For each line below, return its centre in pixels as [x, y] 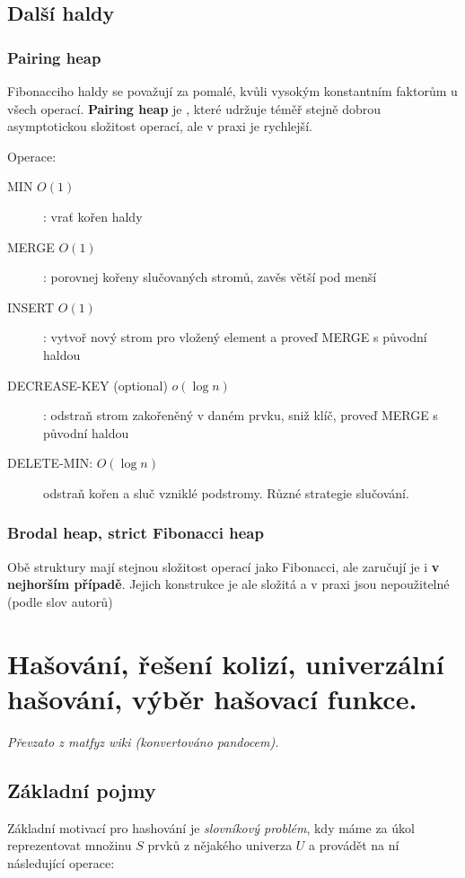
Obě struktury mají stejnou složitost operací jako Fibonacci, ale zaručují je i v [224, 566]
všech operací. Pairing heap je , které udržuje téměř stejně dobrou [194, 108]
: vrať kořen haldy [93, 216]
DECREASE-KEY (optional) [88, 385]
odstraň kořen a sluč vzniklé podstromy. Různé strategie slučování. [226, 492]
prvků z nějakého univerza [220, 845]
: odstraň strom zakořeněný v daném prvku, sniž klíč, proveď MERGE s [241, 415]
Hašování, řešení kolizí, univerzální [226, 663]
